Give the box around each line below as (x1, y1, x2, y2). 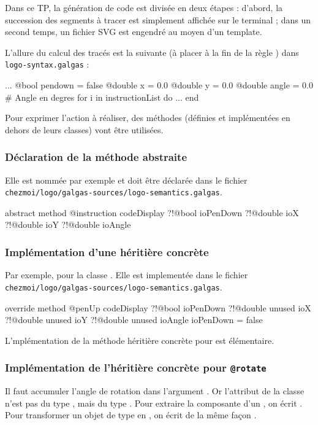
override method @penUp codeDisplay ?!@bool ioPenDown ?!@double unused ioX (5, 301, 311, 314)
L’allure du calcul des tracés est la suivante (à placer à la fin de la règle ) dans (5, 45, 299, 58)
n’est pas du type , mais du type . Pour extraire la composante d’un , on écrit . (5, 396, 303, 409)
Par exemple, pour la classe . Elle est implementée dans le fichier (5, 268, 248, 281)
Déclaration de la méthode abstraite (5, 149, 187, 165)
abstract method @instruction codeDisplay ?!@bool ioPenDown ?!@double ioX (5, 206, 299, 219)
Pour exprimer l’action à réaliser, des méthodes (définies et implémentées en (5, 111, 290, 124)
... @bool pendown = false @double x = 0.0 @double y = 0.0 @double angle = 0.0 (5, 79, 313, 92)
